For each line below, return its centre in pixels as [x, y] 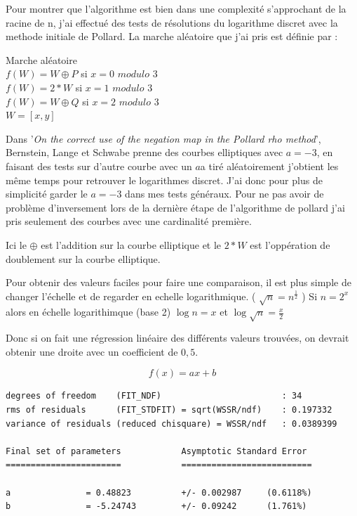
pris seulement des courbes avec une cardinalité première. [129, 221]
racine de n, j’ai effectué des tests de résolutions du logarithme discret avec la [172, 22]
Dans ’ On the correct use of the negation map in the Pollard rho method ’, [163, 138]
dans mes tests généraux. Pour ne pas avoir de [224, 194]
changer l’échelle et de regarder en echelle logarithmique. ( [131, 296]
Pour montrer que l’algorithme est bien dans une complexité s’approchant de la [176, 8]
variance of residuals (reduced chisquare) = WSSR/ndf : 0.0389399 [171, 424]
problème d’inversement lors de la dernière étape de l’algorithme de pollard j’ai [175, 207]
